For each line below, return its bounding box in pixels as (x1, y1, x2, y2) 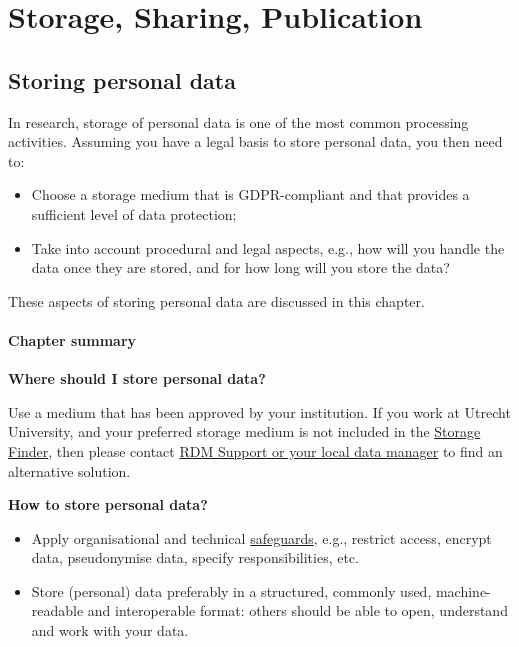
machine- (435, 580, 491, 601)
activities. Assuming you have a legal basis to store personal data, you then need (8, 131, 503, 152)
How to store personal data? (8, 494, 208, 515)
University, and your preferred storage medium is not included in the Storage (8, 421, 481, 442)
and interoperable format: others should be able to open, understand (87, 600, 508, 621)
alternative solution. (8, 460, 131, 481)
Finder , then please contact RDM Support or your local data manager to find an (8, 440, 503, 461)
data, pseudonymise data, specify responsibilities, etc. (31, 547, 359, 568)
